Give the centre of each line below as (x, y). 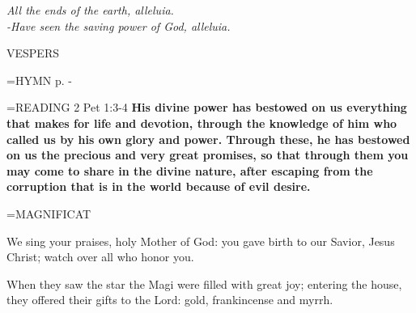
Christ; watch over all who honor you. (100, 257)
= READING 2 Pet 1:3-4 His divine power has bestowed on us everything (207, 107)
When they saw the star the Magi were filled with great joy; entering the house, (204, 283)
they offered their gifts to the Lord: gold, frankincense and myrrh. (170, 300)
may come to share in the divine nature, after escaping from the (190, 170)
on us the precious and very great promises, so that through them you (208, 155)
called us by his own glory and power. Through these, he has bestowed (208, 139)
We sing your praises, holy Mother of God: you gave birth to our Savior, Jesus (201, 241)
